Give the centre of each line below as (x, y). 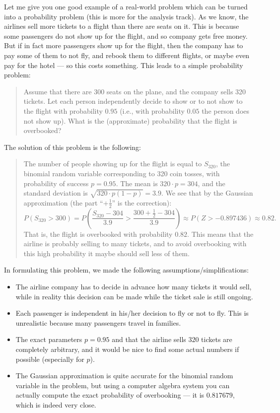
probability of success (56, 183)
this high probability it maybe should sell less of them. (106, 253)
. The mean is (137, 183)
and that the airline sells (149, 339)
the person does (226, 110)
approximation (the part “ (63, 202)
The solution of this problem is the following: (73, 147)
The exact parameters (49, 339)
